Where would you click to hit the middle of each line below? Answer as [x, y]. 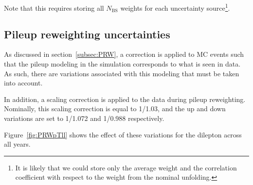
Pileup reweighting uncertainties [87, 34]
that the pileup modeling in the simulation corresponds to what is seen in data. [122, 64]
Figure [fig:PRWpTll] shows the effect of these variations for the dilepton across [123, 134]
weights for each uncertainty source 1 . [175, 7]
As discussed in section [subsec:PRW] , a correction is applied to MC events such [124, 54]
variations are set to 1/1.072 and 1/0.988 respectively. [84, 118]
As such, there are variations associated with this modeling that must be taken [122, 73]
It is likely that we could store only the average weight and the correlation [126, 167]
